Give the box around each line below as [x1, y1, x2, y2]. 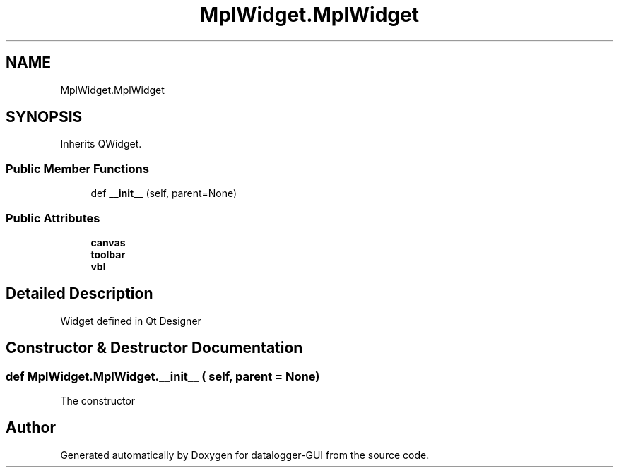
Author [6, 419, 56, 437]
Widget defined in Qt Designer [60, 314, 201, 327]
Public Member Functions [6, 161, 149, 176]
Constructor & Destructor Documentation [6, 339, 303, 357]
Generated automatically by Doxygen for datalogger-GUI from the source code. [60, 448, 430, 461]
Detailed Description [6, 285, 153, 303]
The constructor [60, 395, 136, 407]
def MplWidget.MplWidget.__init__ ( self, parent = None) [6, 369, 320, 383]
